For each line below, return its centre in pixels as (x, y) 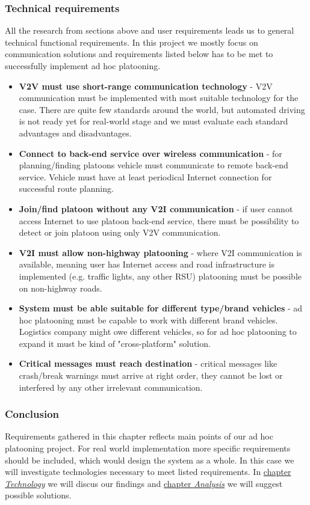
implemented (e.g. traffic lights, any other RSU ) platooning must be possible (160, 276)
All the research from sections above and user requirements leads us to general (150, 30)
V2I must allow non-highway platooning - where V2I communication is (160, 252)
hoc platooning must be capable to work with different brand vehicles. (148, 320)
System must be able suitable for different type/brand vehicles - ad (161, 308)
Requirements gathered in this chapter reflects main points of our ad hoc (139, 436)
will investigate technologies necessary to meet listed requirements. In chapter (148, 472)
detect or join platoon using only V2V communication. (120, 232)
